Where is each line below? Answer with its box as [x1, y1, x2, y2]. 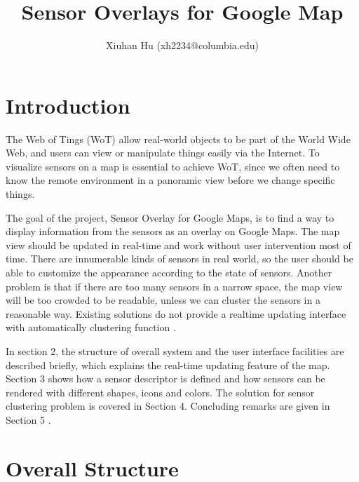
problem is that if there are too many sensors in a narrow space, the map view [6, 279, 343, 293]
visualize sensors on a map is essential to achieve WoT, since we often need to [6, 159, 340, 173]
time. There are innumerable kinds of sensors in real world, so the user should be [6, 251, 353, 266]
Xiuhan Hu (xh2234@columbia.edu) [106, 38, 259, 53]
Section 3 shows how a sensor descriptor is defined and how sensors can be [6, 371, 325, 386]
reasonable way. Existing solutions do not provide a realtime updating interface [6, 306, 346, 321]
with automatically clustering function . [6, 320, 176, 335]
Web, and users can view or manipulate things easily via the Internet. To [6, 145, 320, 160]
